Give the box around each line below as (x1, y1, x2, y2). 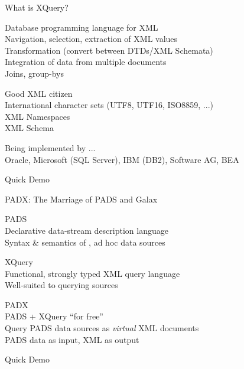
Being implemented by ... (5, 141, 96, 154)
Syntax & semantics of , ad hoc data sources (5, 236, 165, 248)
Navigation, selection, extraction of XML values (5, 32, 178, 45)
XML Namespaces (5, 110, 70, 122)
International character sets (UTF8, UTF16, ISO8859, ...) (5, 99, 213, 111)
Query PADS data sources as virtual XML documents (5, 322, 199, 334)
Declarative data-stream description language (5, 224, 168, 236)
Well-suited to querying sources (5, 279, 118, 291)
